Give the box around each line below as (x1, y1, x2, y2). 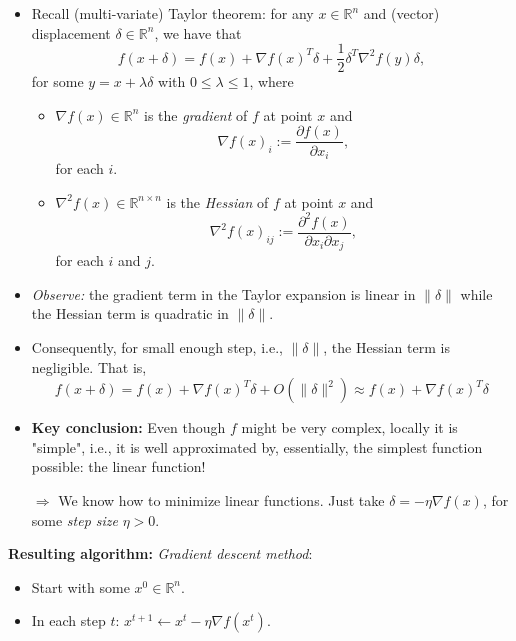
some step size (31, 509, 119, 530)
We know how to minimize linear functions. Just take (58, 489, 385, 510)
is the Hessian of (166, 191, 269, 212)
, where (249, 71, 294, 92)
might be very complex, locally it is (241, 417, 458, 438)
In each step (31, 610, 106, 631)
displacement (31, 22, 111, 43)
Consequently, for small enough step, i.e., (31, 336, 283, 357)
